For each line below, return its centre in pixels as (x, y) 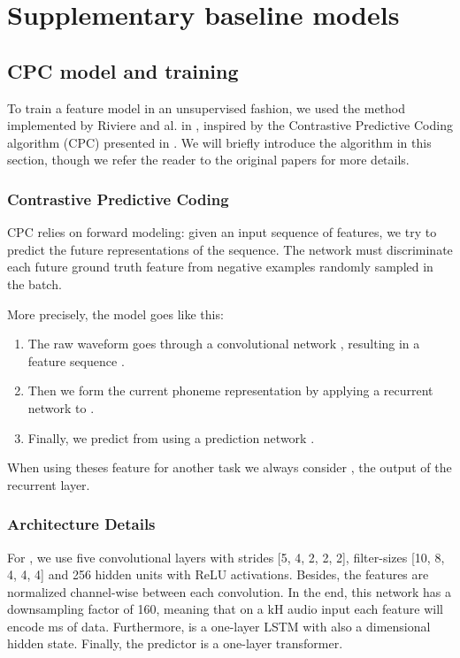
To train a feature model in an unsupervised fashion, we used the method (207, 107)
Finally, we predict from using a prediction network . (171, 437)
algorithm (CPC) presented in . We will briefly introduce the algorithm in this (219, 142)
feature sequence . (76, 360)
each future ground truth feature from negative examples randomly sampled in (220, 267)
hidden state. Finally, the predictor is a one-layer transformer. (175, 643)
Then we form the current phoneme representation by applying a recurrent (230, 390)
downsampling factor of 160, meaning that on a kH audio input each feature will (225, 609)
